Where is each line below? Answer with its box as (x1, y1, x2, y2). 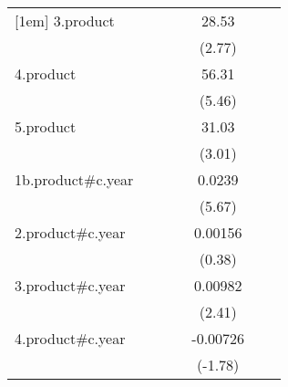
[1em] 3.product (15, 10, 115, 31)
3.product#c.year (15, 275, 126, 296)
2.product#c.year (15, 222, 126, 243)
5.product (15, 116, 77, 137)
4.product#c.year (15, 328, 126, 349)
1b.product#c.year (15, 169, 134, 190)
